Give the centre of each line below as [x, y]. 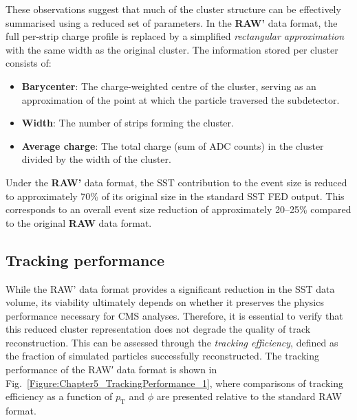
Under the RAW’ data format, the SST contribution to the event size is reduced [176, 182]
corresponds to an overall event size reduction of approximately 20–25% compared [178, 209]
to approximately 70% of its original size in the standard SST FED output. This [175, 196]
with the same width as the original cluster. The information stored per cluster [172, 49]
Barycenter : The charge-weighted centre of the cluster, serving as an [169, 86]
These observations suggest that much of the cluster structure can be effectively [173, 9]
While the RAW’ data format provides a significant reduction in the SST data [170, 288]
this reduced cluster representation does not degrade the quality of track [158, 329]
